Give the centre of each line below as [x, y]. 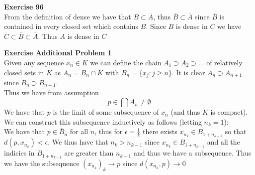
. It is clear [188, 72]
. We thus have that [78, 142]
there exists [160, 131]
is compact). [229, 112]
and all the [223, 142]
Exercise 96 [24, 6]
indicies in [19, 153]
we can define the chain [126, 62]
